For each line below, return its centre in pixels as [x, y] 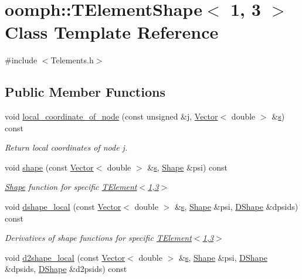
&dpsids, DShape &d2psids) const [66, 269]
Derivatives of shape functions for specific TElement [98, 238]
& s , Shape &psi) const [188, 167]
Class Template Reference [112, 32]
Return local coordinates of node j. [66, 147]
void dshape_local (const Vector [63, 207]
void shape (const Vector [49, 167]
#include [21, 60]
